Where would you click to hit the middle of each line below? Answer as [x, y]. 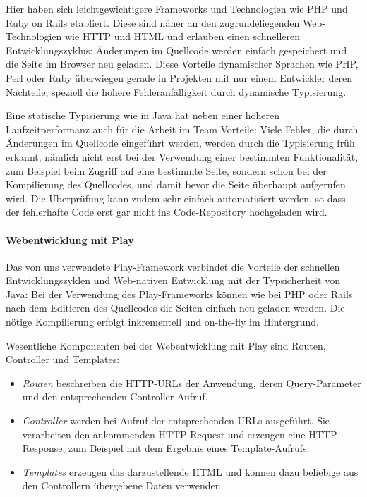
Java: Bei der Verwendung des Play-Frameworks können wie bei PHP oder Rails [179, 294]
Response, [44, 448]
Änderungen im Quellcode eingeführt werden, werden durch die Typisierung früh [180, 143]
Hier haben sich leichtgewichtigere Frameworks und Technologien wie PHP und [177, 8]
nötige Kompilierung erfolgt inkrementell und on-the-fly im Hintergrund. [162, 322]
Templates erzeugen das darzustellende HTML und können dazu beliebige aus [190, 471]
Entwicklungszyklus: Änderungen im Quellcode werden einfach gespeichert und [176, 50]
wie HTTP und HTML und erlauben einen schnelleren [182, 36]
